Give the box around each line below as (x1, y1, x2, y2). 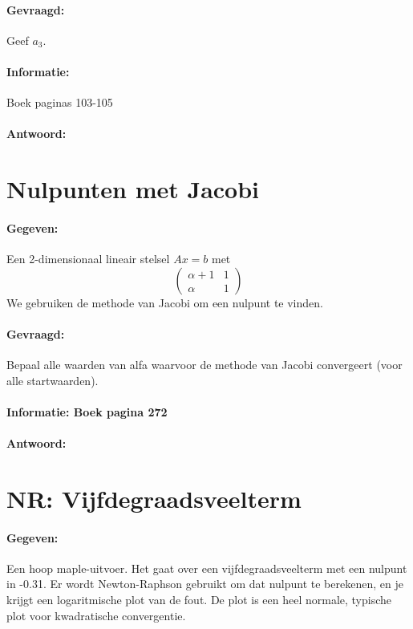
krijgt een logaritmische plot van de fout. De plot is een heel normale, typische (6, 591, 392, 608)
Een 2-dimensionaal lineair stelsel (6, 250, 170, 267)
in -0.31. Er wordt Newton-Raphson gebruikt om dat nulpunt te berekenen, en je (6, 575, 403, 592)
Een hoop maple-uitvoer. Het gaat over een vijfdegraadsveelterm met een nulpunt (6, 559, 407, 576)
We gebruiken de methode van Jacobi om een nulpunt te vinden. (6, 294, 323, 310)
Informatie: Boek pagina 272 (6, 403, 168, 420)
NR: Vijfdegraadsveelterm (6, 481, 302, 514)
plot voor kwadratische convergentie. (6, 607, 186, 623)
